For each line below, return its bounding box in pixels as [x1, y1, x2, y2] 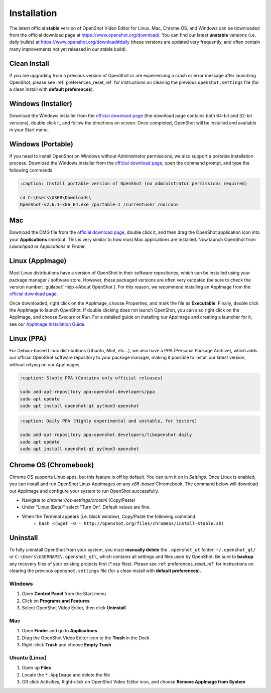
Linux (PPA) [9, 334, 47, 343]
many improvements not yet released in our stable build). [9, 46, 127, 52]
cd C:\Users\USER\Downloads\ [20, 195, 92, 200]
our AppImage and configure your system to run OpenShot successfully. [9, 488, 159, 494]
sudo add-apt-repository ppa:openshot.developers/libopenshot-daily [20, 432, 192, 438]
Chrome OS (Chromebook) [9, 461, 94, 469]
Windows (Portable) [9, 140, 74, 148]
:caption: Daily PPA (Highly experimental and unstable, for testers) [20, 418, 198, 424]
